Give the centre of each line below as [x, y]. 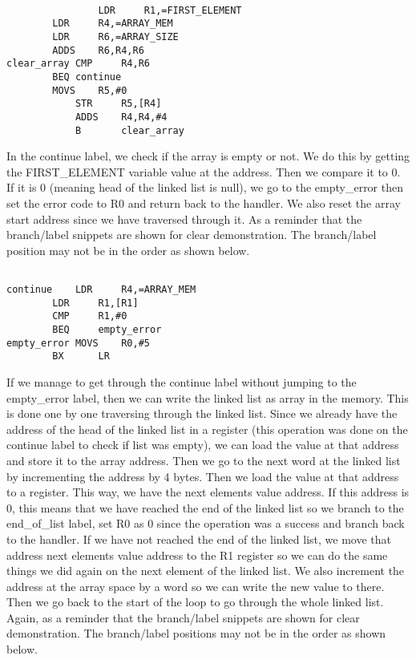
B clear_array [129, 130]
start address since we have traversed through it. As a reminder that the [184, 219]
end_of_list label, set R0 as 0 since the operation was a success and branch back [206, 523]
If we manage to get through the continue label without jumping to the [182, 381]
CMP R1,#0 [90, 316]
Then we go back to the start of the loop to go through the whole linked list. [195, 602]
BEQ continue [87, 77]
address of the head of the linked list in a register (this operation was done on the [207, 429]
